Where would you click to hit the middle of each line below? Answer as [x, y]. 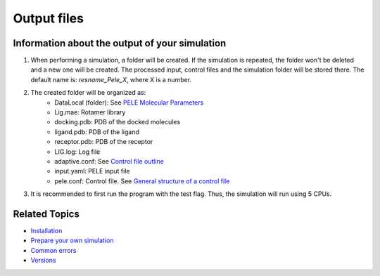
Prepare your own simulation [72, 241]
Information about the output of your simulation [120, 43]
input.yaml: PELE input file [92, 171]
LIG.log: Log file [77, 152]
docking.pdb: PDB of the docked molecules [118, 122]
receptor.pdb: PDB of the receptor [104, 142]
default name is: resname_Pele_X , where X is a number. [111, 79]
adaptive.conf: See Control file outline [109, 161]
